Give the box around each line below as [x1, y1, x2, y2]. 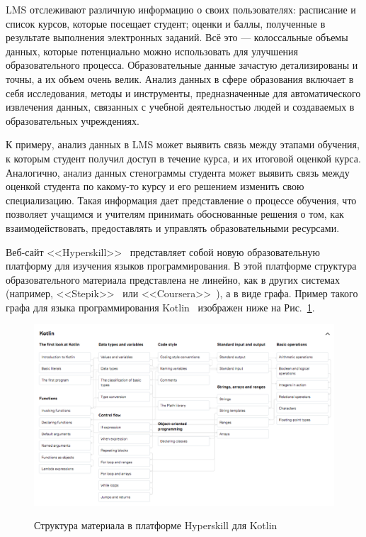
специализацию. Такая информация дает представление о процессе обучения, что [6, 192, 357, 207]
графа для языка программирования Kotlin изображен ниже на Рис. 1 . [6, 299, 315, 314]
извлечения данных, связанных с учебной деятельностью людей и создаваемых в [6, 99, 355, 114]
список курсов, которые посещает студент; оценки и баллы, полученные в [6, 16, 326, 31]
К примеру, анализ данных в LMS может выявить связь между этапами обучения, [6, 137, 360, 152]
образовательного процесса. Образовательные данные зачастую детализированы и [6, 57, 358, 72]
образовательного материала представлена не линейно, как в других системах [6, 272, 341, 287]
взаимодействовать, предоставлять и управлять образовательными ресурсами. [6, 220, 340, 235]
